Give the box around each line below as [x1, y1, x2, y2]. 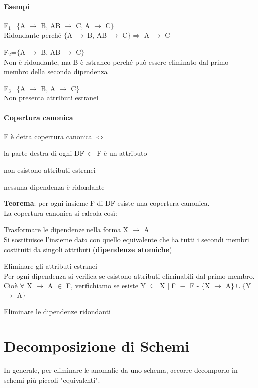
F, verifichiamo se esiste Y [66, 280, 146, 291]
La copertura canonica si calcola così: [4, 207, 117, 218]
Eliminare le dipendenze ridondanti [4, 306, 111, 317]
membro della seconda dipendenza [4, 66, 108, 77]
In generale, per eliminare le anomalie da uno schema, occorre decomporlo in [4, 365, 238, 375]
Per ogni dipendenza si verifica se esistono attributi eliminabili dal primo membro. [4, 270, 255, 281]
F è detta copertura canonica [4, 131, 92, 141]
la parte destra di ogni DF [4, 148, 84, 158]
